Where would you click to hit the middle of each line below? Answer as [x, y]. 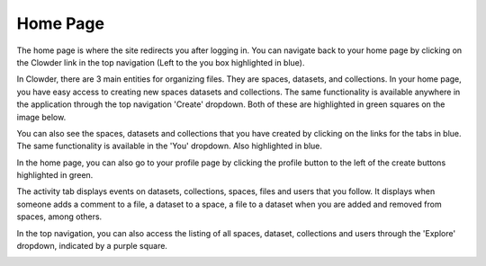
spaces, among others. [59, 217]
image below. [41, 117]
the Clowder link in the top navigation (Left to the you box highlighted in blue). [161, 62]
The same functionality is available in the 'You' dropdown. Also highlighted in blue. [170, 146]
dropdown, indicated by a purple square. [92, 246]
